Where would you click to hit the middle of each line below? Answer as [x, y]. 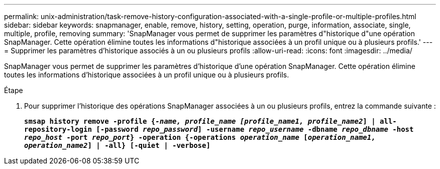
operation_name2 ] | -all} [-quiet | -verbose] [117, 145]
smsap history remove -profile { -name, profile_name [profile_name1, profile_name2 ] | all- [210, 121]
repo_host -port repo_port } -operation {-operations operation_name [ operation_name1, [200, 137]
